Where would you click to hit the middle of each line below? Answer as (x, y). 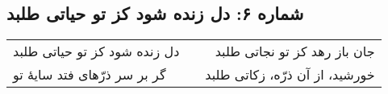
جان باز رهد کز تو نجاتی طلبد (295, 51)
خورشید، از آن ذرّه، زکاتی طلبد (290, 75)
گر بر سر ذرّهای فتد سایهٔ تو (90, 75)
